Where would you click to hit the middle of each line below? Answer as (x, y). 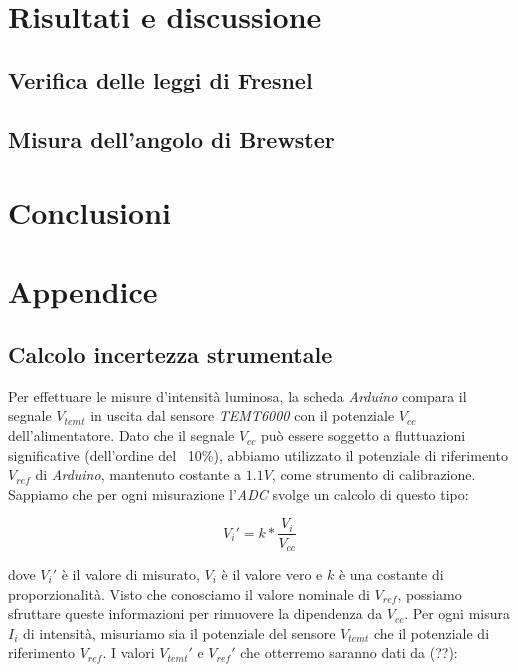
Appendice (83, 290)
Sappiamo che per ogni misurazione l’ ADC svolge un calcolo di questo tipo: (238, 493)
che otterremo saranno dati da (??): (349, 652)
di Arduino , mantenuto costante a (138, 474)
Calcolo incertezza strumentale (170, 354)
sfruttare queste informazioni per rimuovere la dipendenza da (195, 613)
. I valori (128, 652)
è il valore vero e (272, 573)
